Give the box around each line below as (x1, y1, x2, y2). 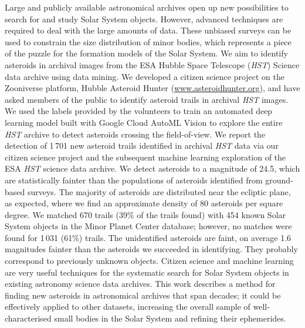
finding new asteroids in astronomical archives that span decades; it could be (5, 289, 281, 301)
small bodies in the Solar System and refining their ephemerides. (54, 312, 286, 324)
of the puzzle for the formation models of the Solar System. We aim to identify (5, 47, 288, 59)
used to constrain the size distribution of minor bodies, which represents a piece (5, 35, 292, 48)
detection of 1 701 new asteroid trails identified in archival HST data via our (5, 139, 279, 152)
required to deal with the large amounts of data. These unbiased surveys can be (5, 24, 292, 36)
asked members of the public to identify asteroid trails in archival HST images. (5, 93, 289, 105)
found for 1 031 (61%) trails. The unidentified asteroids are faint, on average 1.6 (5, 231, 292, 243)
